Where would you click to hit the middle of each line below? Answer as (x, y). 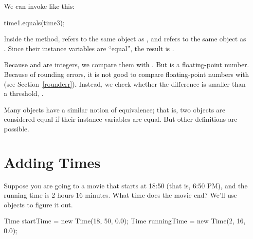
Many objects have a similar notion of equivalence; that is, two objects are (115, 109)
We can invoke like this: (39, 6)
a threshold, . (24, 93)
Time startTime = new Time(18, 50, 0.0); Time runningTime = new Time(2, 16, (125, 221)
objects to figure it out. (38, 204)
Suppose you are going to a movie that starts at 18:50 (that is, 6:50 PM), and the (126, 185)
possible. (17, 128)
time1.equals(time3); (34, 22)
